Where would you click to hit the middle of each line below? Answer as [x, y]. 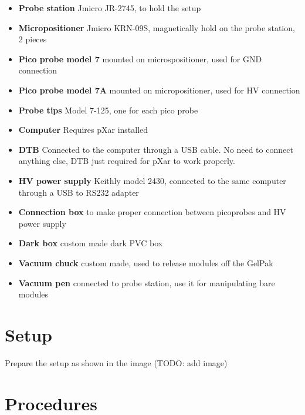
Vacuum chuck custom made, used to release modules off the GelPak [146, 262]
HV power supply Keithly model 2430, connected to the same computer [152, 180]
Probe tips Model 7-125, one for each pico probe [108, 110]
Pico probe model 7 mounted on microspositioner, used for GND [140, 58]
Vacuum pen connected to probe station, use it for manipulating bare [147, 282]
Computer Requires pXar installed [83, 130]
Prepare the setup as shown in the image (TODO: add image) [116, 362]
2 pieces [33, 39]
